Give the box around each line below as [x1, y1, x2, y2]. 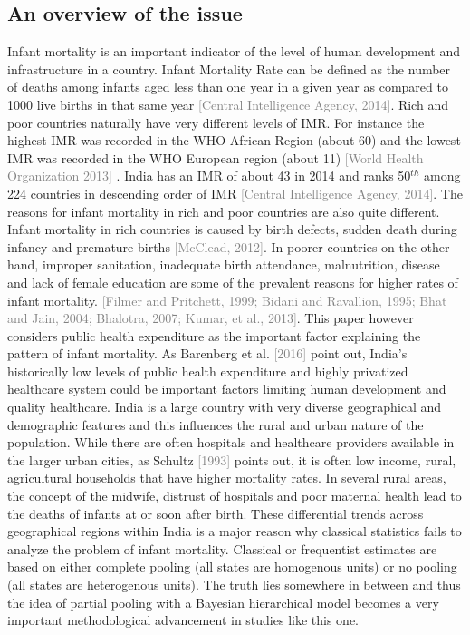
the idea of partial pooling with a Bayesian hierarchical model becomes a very [7, 592, 439, 611]
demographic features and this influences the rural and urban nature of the [7, 415, 424, 434]
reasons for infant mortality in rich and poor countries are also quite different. [7, 201, 440, 220]
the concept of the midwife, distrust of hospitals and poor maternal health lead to [7, 486, 462, 505]
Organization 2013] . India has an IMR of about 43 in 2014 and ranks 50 [7, 166, 411, 185]
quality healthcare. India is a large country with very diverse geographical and [7, 397, 442, 416]
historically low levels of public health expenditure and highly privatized [7, 361, 408, 380]
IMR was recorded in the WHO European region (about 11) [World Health [7, 148, 424, 167]
